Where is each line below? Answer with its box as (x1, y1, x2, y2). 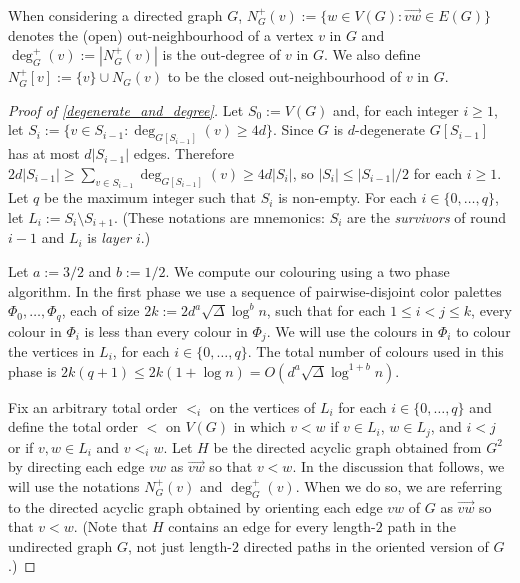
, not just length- (128, 535, 232, 556)
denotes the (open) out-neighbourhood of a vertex (8, 24, 314, 45)
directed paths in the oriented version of (243, 535, 489, 556)
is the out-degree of (162, 44, 281, 65)
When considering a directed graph (8, 5, 223, 25)
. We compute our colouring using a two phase (165, 260, 450, 281)
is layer (87, 227, 132, 248)
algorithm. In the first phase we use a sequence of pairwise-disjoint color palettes (8, 280, 502, 301)
